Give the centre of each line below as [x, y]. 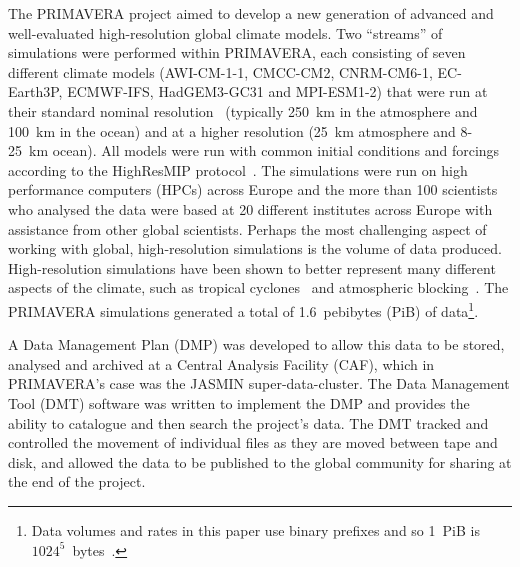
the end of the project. [77, 481]
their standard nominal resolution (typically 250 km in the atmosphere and [243, 110]
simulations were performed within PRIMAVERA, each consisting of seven [237, 52]
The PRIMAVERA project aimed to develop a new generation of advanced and [251, 13]
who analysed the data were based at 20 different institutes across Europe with [250, 208]
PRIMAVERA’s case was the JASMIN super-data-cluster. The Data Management [259, 383]
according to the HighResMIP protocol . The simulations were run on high [238, 169]
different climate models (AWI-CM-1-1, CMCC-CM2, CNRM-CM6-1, [220, 71]
